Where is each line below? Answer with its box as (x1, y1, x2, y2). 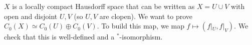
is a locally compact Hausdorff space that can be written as (12, 1, 195, 11)
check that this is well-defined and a (4, 31, 115, 42)
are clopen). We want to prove (99, 10, 193, 21)
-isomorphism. (119, 31, 163, 42)
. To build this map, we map (97, 20, 184, 31)
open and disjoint (4, 10, 58, 21)
